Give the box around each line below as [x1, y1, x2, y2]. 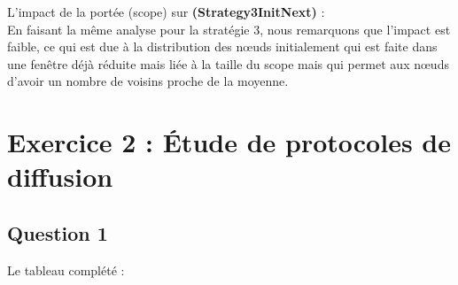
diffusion [7, 158, 113, 195]
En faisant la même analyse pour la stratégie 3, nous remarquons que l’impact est [7, 19, 451, 38]
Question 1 [7, 219, 108, 246]
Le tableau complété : [7, 260, 125, 279]
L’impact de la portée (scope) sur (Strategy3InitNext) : [7, 3, 325, 20]
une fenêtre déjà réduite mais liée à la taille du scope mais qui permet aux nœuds [7, 54, 449, 73]
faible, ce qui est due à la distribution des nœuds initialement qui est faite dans [7, 37, 438, 56]
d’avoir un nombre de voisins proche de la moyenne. [7, 72, 289, 90]
